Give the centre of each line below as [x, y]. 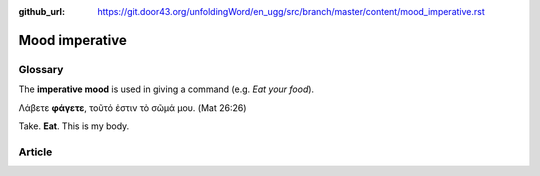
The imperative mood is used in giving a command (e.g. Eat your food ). [166, 89]
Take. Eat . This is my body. [74, 126]
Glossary [41, 69]
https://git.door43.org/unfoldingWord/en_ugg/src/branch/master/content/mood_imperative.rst [291, 11]
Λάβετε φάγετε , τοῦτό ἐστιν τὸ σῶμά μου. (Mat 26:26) [132, 107]
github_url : [41, 11]
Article [35, 152]
